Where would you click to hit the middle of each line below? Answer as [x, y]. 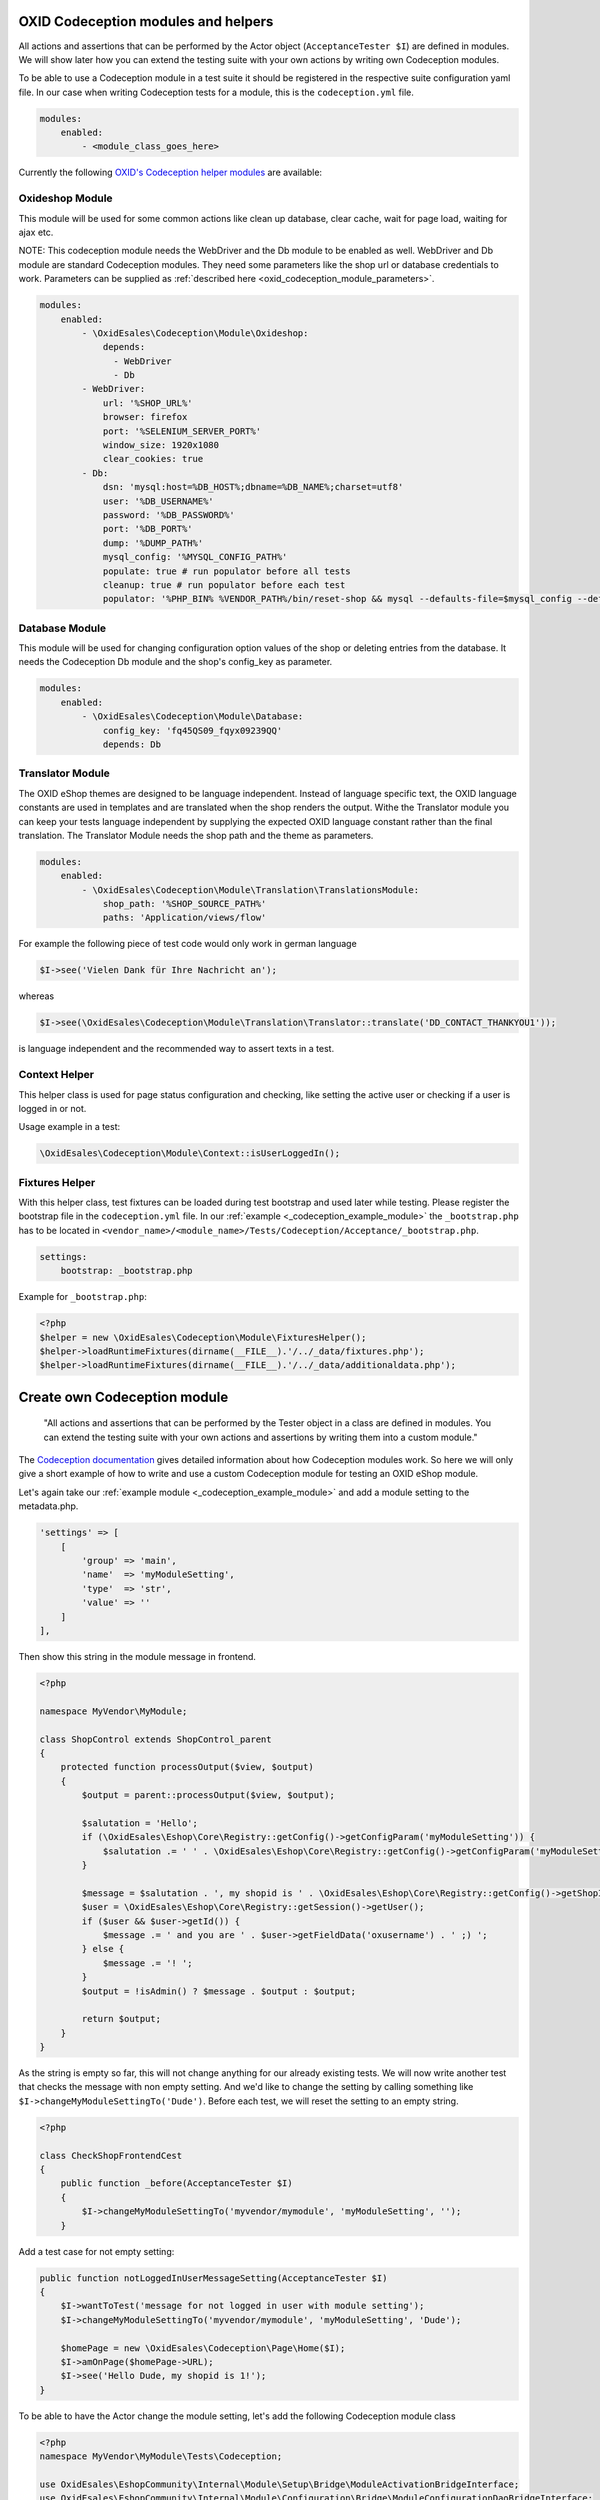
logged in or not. [52, 1108]
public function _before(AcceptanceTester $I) [177, 2183]
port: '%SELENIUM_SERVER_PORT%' [182, 431]
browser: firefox [145, 417]
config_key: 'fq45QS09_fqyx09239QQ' [192, 730]
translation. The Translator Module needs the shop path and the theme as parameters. [196, 835]
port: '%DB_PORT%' [148, 529]
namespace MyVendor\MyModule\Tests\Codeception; [161, 2456]
